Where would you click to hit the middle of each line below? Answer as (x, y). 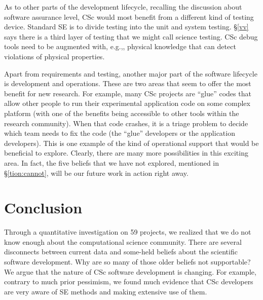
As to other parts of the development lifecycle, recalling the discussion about (123, 7)
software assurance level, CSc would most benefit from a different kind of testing (129, 16)
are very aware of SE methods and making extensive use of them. (106, 291)
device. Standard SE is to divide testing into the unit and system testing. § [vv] (126, 27)
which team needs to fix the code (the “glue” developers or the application (120, 133)
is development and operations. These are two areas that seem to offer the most (128, 83)
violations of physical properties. (54, 56)
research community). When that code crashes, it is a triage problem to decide (126, 123)
